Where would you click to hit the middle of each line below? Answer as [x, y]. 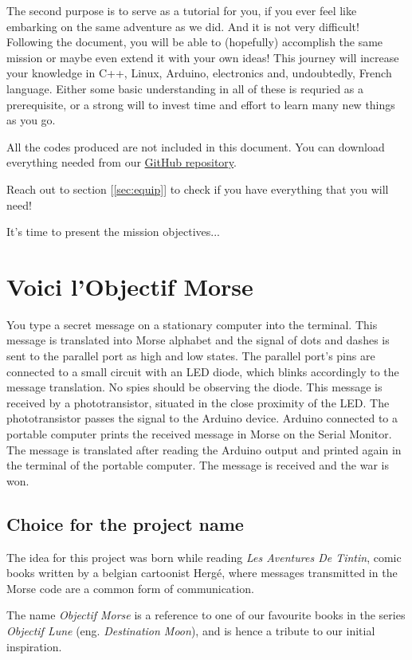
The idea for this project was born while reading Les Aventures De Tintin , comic [204, 557]
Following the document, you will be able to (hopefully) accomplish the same [195, 42]
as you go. [31, 120]
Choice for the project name [125, 523]
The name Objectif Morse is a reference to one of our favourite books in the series [206, 615]
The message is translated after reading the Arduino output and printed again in [204, 449]
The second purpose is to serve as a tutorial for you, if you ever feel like [182, 10]
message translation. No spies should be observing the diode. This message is [194, 387]
